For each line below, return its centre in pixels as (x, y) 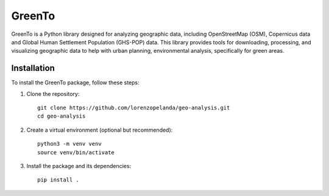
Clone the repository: (53, 93)
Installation (33, 68)
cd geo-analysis (62, 116)
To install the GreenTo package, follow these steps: (75, 83)
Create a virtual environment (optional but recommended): (100, 130)
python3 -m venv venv (69, 144)
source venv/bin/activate (76, 152)
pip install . (58, 180)
